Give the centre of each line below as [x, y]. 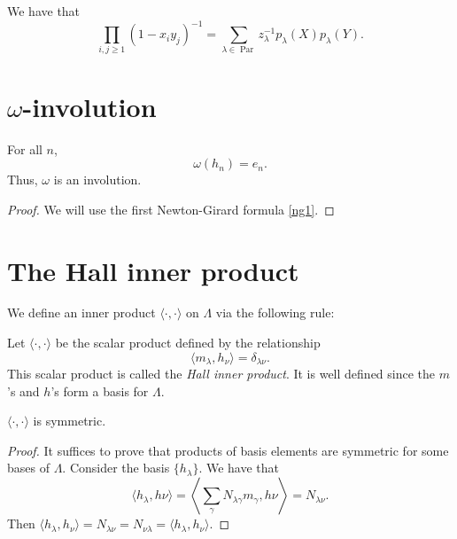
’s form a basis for [100, 391]
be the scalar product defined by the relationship [188, 343]
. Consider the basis [116, 468]
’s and [23, 391]
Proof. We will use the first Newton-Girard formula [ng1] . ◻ [171, 209]
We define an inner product [81, 312]
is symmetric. [70, 421]
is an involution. [97, 180]
